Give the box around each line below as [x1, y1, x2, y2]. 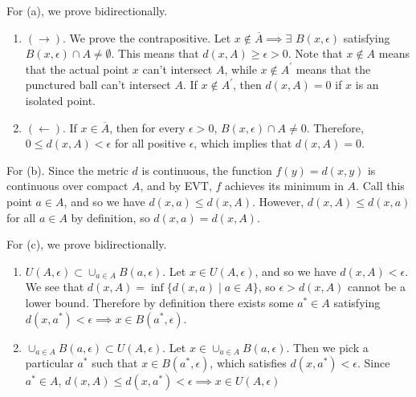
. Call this [356, 177, 405, 194]
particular [25, 354, 74, 371]
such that [92, 354, 138, 371]
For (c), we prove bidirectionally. [6, 236, 167, 253]
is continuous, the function [141, 161, 272, 178]
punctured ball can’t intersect [25, 76, 171, 93]
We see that [25, 278, 84, 295]
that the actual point [25, 60, 129, 77]
